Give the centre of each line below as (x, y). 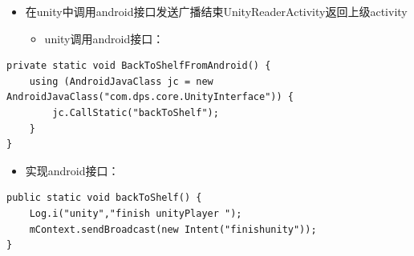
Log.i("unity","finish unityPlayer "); (136, 213)
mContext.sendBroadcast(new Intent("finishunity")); (173, 229)
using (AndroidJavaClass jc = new (121, 81)
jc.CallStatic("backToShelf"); (136, 112)
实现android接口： (72, 170)
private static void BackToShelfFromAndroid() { (139, 66)
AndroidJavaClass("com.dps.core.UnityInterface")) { (150, 97)
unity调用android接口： (104, 38)
